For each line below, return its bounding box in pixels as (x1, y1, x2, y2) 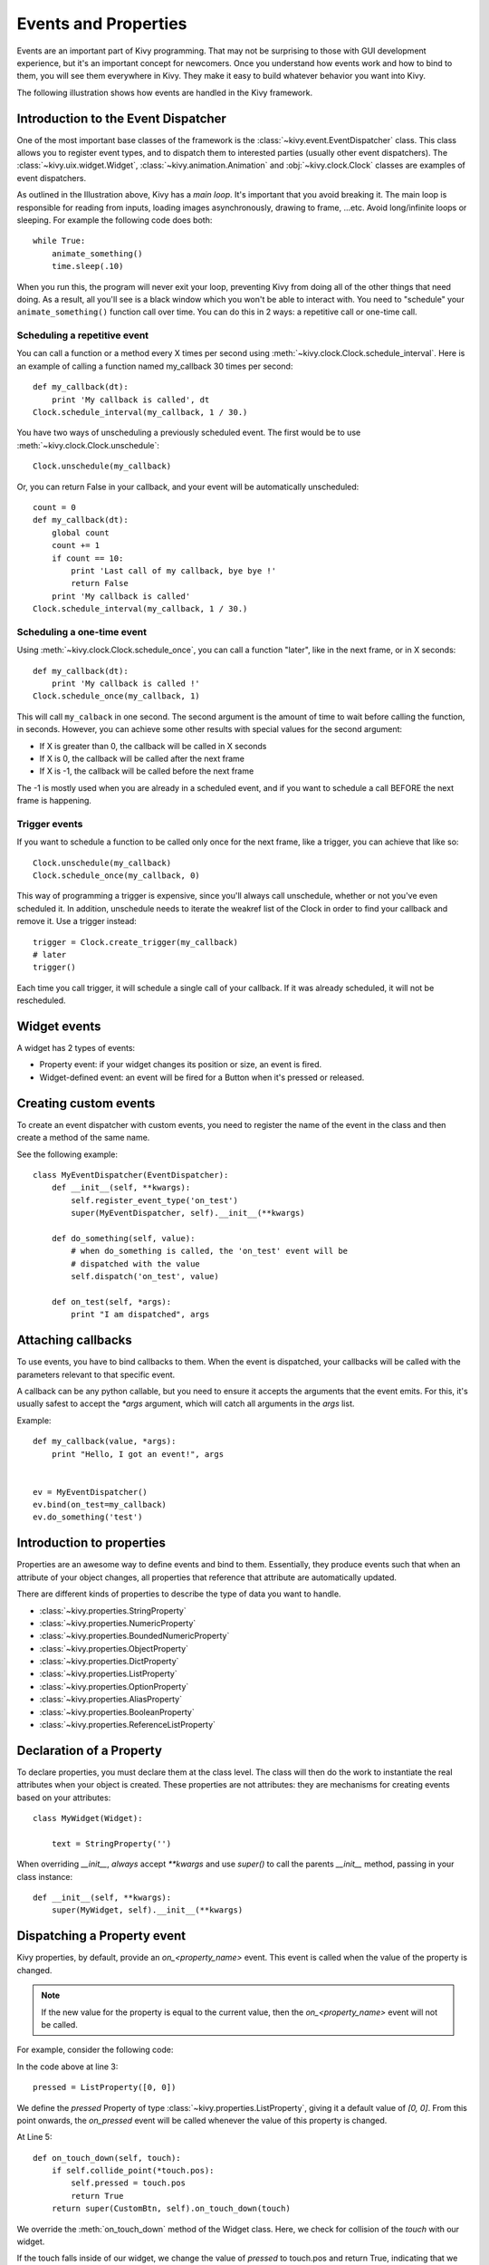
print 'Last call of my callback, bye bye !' (71, 565, 276, 575)
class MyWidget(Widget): (33, 1813, 143, 1824)
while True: (33, 236, 86, 246)
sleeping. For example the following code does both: (16, 214, 213, 226)
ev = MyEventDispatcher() (33, 1487, 149, 1497)
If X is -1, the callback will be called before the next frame (39, 766, 254, 776)
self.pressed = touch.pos (71, 2178, 186, 2188)
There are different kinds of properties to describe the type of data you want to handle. (16, 1588, 341, 1599)
